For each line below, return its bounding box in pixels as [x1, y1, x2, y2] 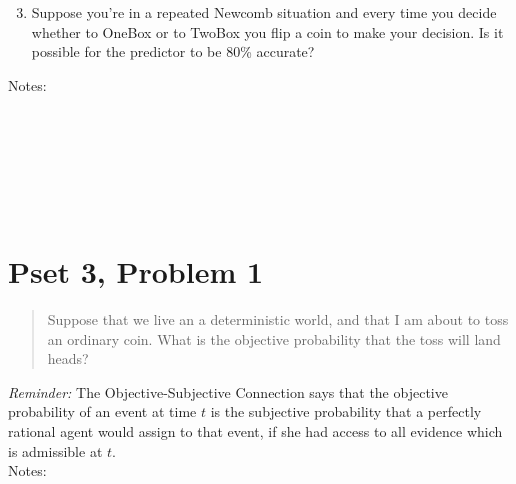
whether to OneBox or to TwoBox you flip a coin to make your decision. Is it [31, 21, 504, 42]
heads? [47, 348, 89, 369]
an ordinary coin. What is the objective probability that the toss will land [47, 328, 501, 349]
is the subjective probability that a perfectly [210, 401, 482, 422]
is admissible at [8, 440, 103, 461]
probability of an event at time [8, 401, 197, 422]
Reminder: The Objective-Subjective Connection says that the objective [8, 381, 448, 402]
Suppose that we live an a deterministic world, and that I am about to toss [47, 309, 509, 330]
